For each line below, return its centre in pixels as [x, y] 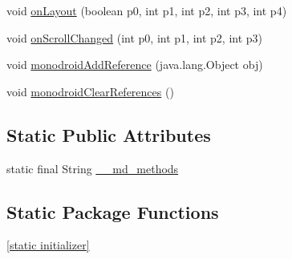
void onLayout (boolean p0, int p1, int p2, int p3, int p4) [147, 10]
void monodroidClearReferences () [90, 91]
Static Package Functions [113, 211]
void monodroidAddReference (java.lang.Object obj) [135, 65]
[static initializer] [48, 245]
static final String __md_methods [93, 168]
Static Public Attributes [109, 134]
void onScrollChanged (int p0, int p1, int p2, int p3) [134, 37]
